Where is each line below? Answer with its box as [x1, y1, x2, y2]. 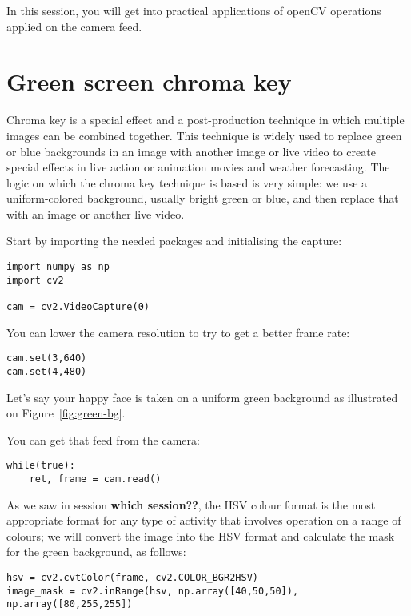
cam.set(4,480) [6, 365, 87, 377]
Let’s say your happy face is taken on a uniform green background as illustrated [6, 389, 398, 405]
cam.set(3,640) [6, 352, 87, 364]
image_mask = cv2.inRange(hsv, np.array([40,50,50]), [6, 585, 299, 597]
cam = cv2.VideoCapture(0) [6, 301, 150, 313]
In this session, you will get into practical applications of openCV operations [6, 2, 381, 18]
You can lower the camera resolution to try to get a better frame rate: [6, 324, 350, 340]
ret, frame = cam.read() [29, 473, 162, 485]
